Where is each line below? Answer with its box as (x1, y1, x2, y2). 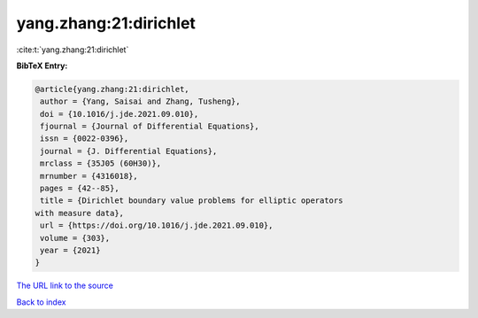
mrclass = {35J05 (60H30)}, (40, 159, 162, 168)
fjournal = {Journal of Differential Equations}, (40, 121, 260, 132)
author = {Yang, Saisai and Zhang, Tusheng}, (40, 97, 241, 106)
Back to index (16, 297, 66, 307)
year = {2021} (40, 245, 101, 255)
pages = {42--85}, (40, 183, 119, 194)
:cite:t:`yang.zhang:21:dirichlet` (16, 44, 129, 55)
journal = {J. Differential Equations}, (40, 146, 218, 156)
